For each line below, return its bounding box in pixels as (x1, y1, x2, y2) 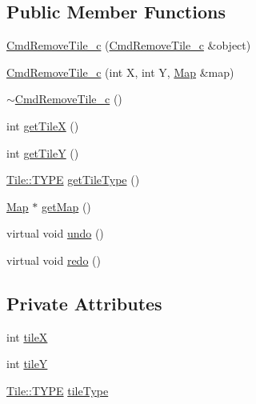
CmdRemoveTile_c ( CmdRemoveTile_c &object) (6, 37, 251, 54)
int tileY (6, 355, 48, 372)
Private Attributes (6, 290, 162, 315)
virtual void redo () (6, 251, 101, 268)
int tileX (6, 328, 48, 345)
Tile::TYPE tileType (6, 382, 109, 398)
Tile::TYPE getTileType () (6, 171, 140, 188)
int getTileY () (6, 144, 79, 161)
